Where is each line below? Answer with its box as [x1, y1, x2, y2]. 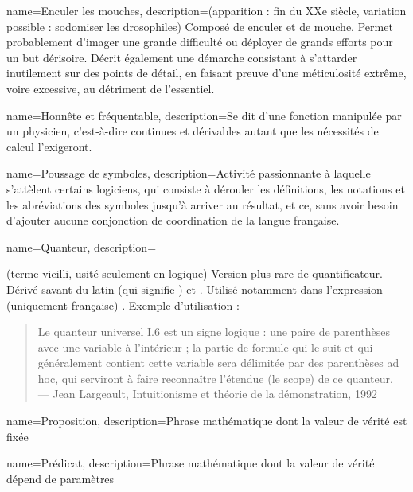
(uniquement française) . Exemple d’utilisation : [6, 296, 240, 313]
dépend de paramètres [6, 470, 115, 486]
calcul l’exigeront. [6, 138, 92, 154]
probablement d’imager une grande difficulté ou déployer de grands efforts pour [6, 33, 393, 50]
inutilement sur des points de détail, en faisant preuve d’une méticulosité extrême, [6, 64, 407, 81]
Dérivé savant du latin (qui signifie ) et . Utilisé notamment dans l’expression [6, 280, 383, 297]
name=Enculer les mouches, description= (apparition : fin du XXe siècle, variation [6, 2, 407, 18]
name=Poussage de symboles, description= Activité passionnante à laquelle [6, 165, 371, 182]
